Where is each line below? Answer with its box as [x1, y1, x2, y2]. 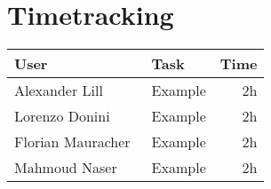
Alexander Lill [14, 80, 103, 101]
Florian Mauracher [14, 131, 131, 153]
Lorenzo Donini [14, 106, 110, 127]
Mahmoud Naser [14, 157, 117, 178]
